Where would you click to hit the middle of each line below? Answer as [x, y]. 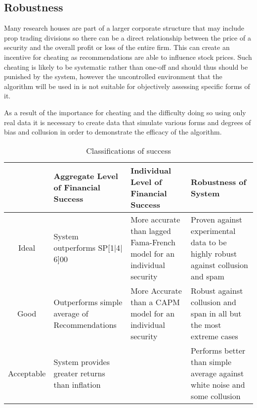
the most [206, 324]
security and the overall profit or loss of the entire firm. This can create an [117, 47]
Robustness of [219, 181]
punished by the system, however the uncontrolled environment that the [113, 76]
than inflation [77, 384]
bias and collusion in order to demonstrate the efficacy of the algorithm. [113, 132]
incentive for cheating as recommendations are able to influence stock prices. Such [128, 57]
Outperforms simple [88, 302]
